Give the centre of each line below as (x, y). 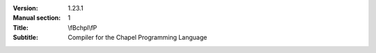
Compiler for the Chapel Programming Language (138, 38)
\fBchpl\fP (83, 27)
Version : (25, 8)
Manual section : (37, 18)
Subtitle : (25, 38)
